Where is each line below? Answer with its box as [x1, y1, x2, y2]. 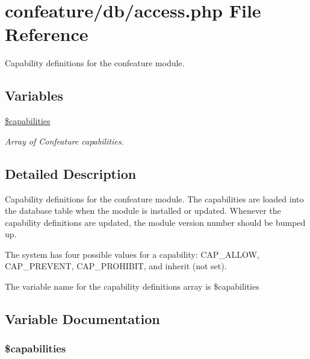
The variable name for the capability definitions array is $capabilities [5, 280, 259, 293]
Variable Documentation [5, 310, 160, 328]
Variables [5, 86, 64, 105]
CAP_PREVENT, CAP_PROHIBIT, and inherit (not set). [5, 260, 227, 272]
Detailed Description [5, 164, 137, 183]
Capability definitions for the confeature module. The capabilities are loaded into [5, 192, 304, 205]
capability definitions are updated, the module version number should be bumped [5, 216, 306, 228]
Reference [5, 22, 88, 46]
